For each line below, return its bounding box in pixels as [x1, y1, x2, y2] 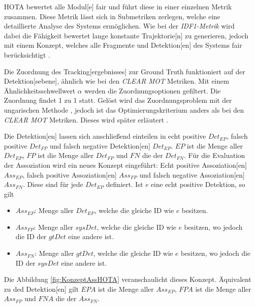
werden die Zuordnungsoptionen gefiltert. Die [84, 85, 221, 95]
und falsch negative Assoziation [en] [139, 169, 245, 180]
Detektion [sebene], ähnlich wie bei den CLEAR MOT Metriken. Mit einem [4, 76, 229, 86]
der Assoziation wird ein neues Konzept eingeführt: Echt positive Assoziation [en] [4, 159, 247, 170]
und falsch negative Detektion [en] [50, 140, 151, 151]
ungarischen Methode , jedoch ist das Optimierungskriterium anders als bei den [4, 104, 244, 115]
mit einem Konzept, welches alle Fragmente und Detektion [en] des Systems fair [4, 40, 242, 50]
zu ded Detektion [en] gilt [4, 283, 79, 294]
